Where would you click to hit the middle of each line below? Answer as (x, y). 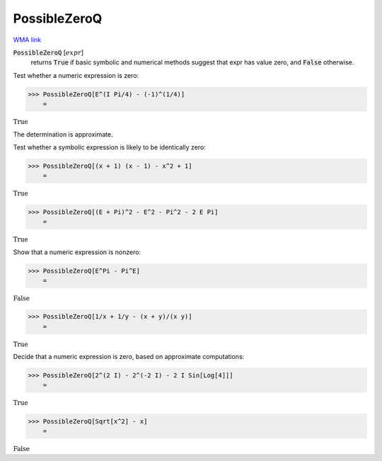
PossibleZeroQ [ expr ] (48, 52)
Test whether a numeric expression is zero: (76, 75)
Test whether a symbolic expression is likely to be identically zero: (110, 147)
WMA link (27, 40)
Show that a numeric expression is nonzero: (77, 252)
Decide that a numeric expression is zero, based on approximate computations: (129, 357)
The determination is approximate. (63, 134)
